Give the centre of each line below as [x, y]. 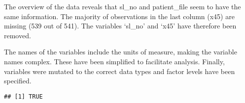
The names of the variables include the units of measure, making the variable [121, 52]
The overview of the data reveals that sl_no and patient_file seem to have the [122, 6]
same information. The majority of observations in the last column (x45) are [119, 16]
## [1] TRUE [23, 96]
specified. [18, 81]
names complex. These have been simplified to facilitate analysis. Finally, [114, 61]
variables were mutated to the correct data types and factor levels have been [120, 71]
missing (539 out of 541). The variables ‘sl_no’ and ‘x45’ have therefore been [120, 26]
